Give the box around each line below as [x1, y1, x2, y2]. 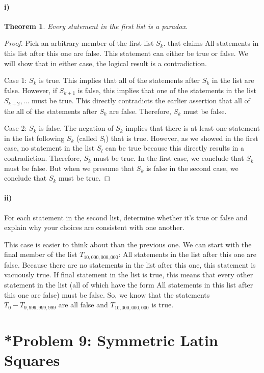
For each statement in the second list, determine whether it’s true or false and [4, 212, 248, 222]
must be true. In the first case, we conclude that [93, 153, 244, 163]
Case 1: [4, 75, 27, 85]
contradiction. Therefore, [4, 153, 82, 163]
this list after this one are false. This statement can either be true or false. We [4, 47, 248, 58]
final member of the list [4, 249, 77, 260]
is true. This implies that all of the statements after [39, 75, 200, 85]
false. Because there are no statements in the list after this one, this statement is [4, 259, 256, 270]
